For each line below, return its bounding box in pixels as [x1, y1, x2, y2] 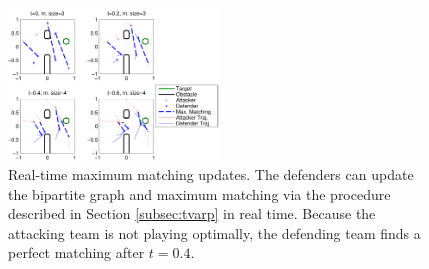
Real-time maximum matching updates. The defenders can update [8, 163, 414, 184]
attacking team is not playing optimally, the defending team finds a [8, 222, 421, 243]
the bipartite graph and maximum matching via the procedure [8, 183, 391, 204]
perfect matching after [8, 242, 145, 263]
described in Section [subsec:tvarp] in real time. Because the [8, 203, 376, 224]
